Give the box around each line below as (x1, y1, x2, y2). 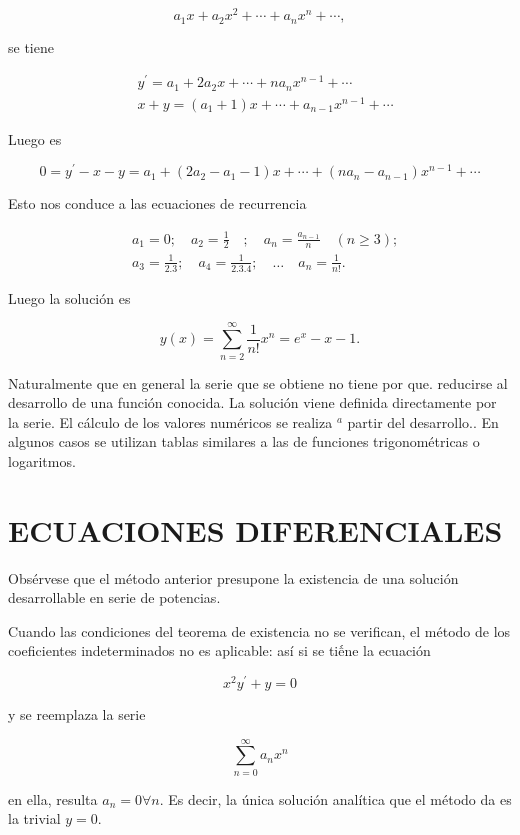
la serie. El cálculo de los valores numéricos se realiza (8, 411, 333, 432)
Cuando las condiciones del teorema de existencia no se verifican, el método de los (8, 620, 511, 641)
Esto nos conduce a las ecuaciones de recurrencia (8, 193, 307, 214)
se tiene (8, 36, 54, 57)
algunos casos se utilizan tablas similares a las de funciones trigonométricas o (8, 431, 480, 452)
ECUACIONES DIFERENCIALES (8, 509, 503, 550)
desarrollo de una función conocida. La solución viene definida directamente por (8, 392, 497, 413)
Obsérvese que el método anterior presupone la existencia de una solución (8, 567, 459, 588)
